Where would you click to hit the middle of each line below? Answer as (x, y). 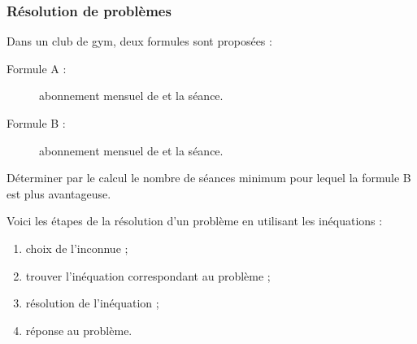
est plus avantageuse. (59, 193)
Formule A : (37, 68)
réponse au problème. (79, 330)
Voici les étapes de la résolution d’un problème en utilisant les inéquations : (195, 221)
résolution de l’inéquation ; (92, 303)
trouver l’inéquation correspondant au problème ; (148, 275)
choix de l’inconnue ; (77, 248)
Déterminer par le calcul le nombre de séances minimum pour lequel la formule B (209, 178)
